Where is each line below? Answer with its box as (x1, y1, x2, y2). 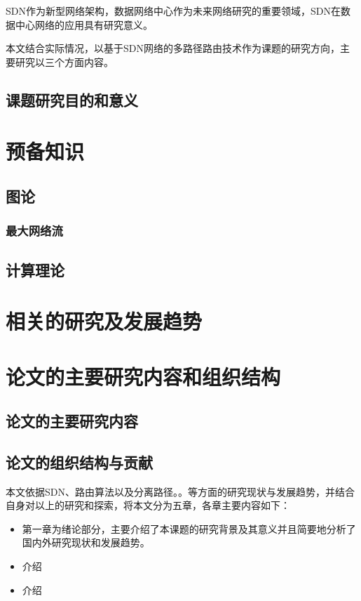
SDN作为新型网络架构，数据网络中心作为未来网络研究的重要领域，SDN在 (6, 4, 341, 18)
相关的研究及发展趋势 (6, 307, 203, 336)
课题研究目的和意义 (6, 88, 138, 110)
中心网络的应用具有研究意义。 (15, 17, 153, 32)
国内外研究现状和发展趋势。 (22, 535, 150, 550)
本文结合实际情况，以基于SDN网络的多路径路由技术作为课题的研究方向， (6, 41, 340, 55)
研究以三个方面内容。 (15, 54, 114, 69)
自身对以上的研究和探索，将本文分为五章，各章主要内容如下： (6, 498, 290, 513)
